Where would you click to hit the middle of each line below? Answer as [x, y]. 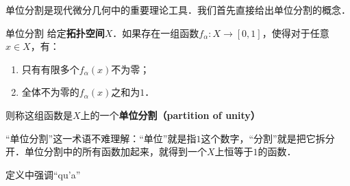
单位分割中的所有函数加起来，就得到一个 [115, 151]
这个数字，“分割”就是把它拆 [263, 138]
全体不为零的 [50, 92]
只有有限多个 [50, 69]
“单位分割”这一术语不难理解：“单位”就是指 [101, 138]
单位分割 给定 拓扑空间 [55, 32]
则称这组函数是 [39, 115]
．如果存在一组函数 [156, 32]
